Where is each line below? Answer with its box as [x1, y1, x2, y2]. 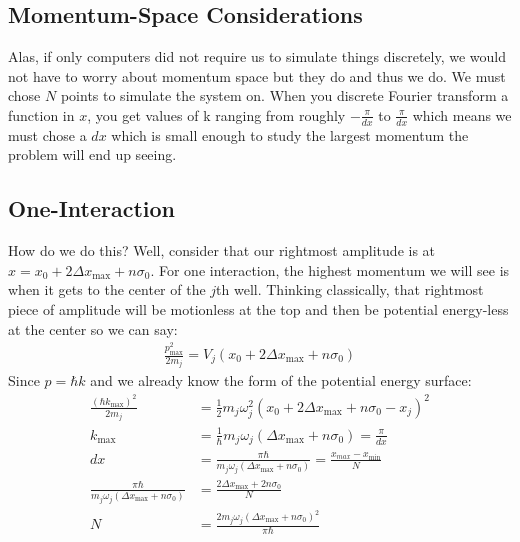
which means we [412, 104, 512, 125]
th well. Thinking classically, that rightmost [216, 279, 484, 300]
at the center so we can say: [8, 318, 178, 339]
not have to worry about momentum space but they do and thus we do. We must [8, 65, 506, 86]
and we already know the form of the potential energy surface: [90, 370, 472, 391]
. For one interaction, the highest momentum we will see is [150, 259, 510, 280]
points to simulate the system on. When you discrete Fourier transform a [60, 85, 509, 106]
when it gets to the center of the [8, 279, 206, 300]
